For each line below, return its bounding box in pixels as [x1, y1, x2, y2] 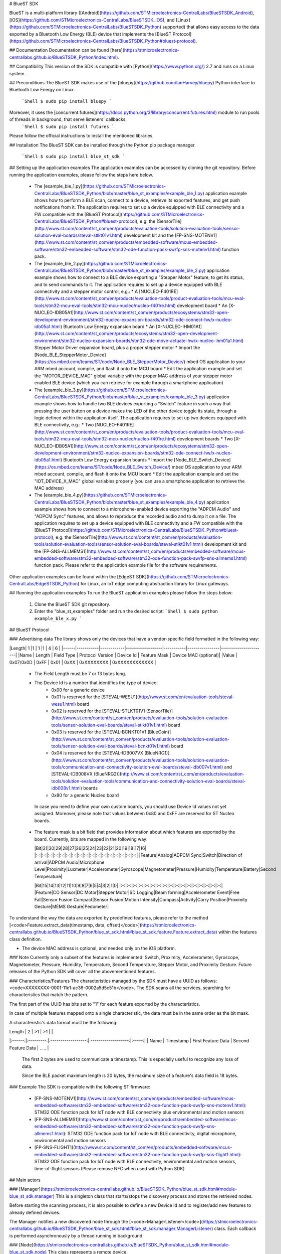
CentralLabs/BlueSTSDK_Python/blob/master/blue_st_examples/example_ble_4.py [34, 499, 204, 505]
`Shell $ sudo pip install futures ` [22, 123, 115, 129]
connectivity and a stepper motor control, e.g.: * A [34, 288, 138, 294]
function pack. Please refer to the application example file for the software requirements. [34, 562, 217, 568]
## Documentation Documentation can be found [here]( [9, 47, 125, 53]
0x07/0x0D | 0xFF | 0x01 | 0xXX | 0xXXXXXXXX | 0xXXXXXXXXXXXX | [9, 659, 156, 665]
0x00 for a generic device [51, 687, 105, 693]
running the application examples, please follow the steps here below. [9, 172, 153, 178]
